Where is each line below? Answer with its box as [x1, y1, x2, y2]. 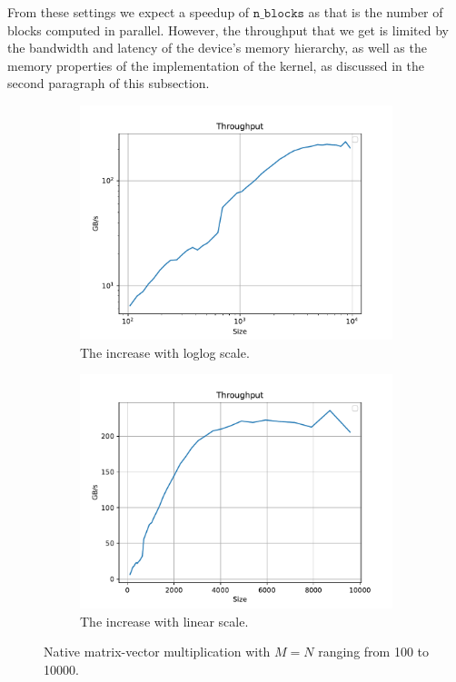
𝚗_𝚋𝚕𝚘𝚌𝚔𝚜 [253, 7, 304, 20]
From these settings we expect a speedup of [7, 3, 250, 21]
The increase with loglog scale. [80, 342, 250, 361]
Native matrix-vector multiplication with [44, 642, 271, 661]
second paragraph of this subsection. [7, 74, 210, 93]
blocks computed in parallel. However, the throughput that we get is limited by [7, 20, 449, 39]
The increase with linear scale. [80, 611, 249, 630]
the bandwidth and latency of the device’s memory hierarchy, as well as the [7, 38, 427, 57]
